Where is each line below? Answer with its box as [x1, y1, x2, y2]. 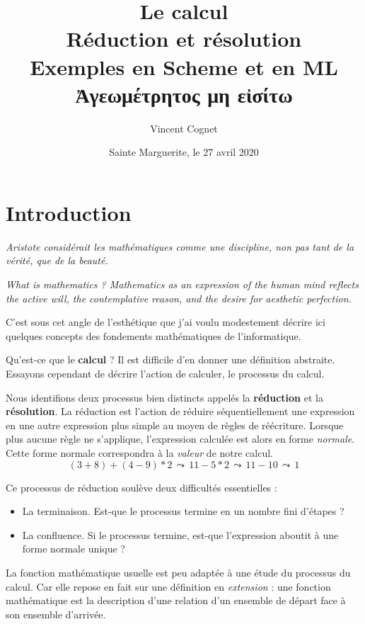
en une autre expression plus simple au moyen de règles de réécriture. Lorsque [6, 417, 344, 432]
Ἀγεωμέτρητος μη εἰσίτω [75, 79, 293, 108]
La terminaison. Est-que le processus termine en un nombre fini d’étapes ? [22, 504, 344, 518]
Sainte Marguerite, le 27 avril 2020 [109, 144, 259, 159]
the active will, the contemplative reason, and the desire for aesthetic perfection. [6, 290, 352, 305]
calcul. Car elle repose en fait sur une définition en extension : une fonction [6, 579, 331, 594]
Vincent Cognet [150, 120, 218, 135]
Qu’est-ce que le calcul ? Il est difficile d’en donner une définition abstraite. [6, 352, 335, 367]
